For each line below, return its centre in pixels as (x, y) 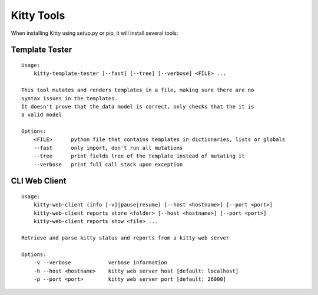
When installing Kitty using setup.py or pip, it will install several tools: (95, 33)
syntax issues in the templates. (69, 98)
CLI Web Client (39, 181)
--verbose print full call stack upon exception (108, 164)
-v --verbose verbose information (100, 263)
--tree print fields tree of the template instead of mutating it (139, 156)
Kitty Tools (38, 15)
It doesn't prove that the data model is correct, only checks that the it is (138, 106)
